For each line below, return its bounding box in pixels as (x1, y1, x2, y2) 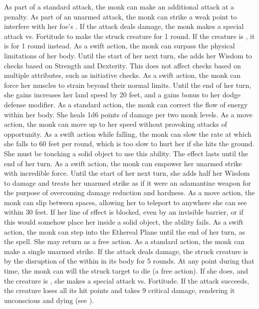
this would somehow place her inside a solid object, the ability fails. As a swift (4, 217, 244, 227)
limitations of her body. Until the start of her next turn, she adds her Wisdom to (4, 50, 252, 60)
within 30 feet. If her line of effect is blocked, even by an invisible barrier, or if (4, 207, 244, 217)
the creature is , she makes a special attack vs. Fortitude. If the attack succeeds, (4, 275, 249, 286)
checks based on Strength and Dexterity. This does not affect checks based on (4, 60, 241, 70)
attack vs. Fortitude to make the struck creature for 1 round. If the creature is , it (4, 30, 255, 41)
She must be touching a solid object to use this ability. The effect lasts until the (4, 148, 248, 158)
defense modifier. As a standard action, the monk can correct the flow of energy (4, 99, 248, 109)
